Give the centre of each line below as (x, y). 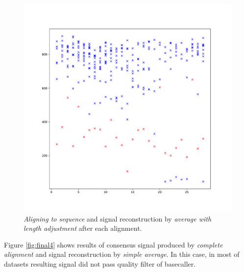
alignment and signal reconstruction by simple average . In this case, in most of (122, 254)
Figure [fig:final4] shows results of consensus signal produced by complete (113, 244)
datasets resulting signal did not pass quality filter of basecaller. (100, 263)
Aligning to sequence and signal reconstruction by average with (118, 218)
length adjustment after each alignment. (83, 228)
